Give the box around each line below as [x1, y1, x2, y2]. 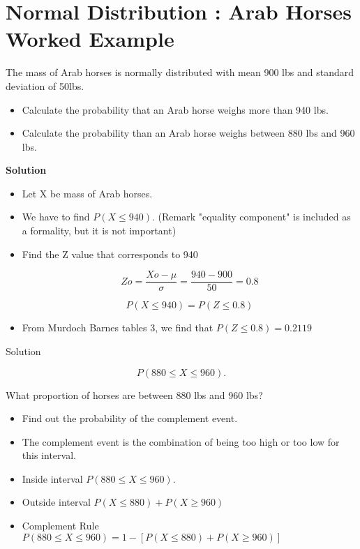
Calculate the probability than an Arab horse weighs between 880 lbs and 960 [22, 126, 355, 140]
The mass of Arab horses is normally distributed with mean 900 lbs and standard [6, 65, 354, 80]
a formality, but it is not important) [22, 223, 177, 238]
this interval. [22, 448, 76, 462]
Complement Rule [22, 518, 99, 533]
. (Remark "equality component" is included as [152, 209, 351, 224]
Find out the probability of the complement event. [22, 411, 238, 426]
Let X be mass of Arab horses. [22, 186, 153, 200]
